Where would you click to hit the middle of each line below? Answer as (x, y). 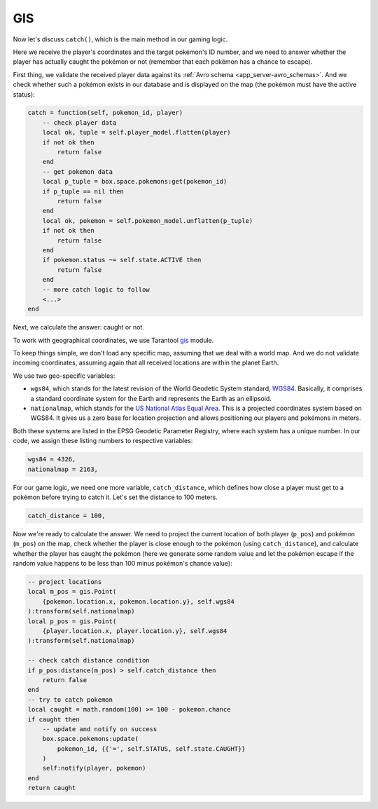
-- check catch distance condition (89, 660)
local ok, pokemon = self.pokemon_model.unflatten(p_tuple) (148, 220)
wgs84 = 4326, (52, 460)
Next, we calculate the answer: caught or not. (79, 327)
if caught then (54, 719)
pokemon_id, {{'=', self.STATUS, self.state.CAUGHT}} (151, 749)
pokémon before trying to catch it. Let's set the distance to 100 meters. (115, 497)
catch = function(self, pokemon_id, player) (105, 113)
